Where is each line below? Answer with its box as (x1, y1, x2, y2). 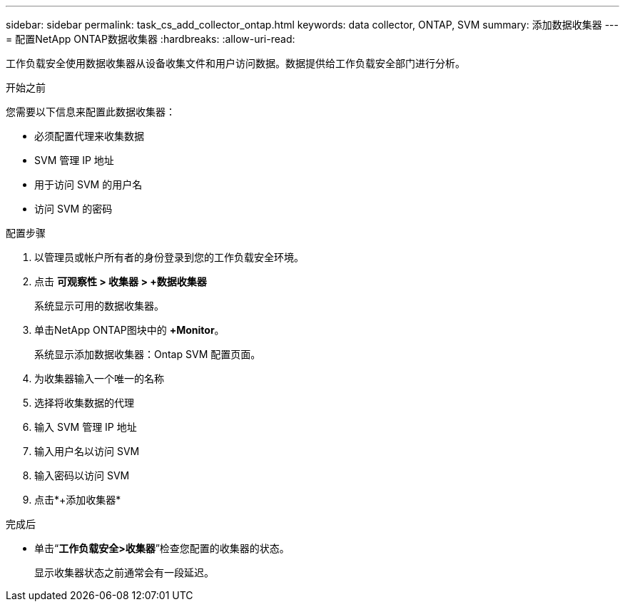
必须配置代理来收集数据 (34, 130, 144, 142)
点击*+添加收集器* (34, 494, 121, 506)
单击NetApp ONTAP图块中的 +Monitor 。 (34, 324, 225, 336)
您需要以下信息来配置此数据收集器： (6, 106, 176, 118)
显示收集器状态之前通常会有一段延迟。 (34, 566, 214, 578)
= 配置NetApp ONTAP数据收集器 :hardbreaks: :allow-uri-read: (6, 33, 295, 45)
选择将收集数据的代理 (34, 397, 134, 409)
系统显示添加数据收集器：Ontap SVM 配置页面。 (34, 348, 261, 360)
